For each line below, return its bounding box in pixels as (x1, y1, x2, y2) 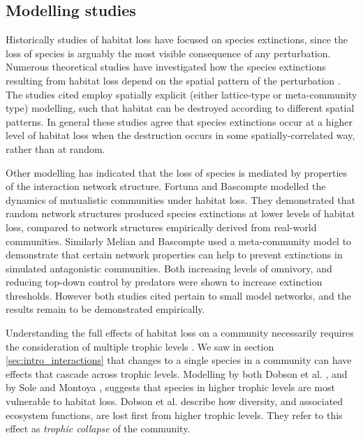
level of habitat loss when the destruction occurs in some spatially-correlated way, (6, 128, 355, 142)
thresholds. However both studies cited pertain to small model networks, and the (6, 288, 351, 302)
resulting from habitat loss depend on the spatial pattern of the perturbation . (6, 73, 341, 87)
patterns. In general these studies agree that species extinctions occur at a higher (6, 114, 353, 129)
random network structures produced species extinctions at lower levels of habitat (6, 206, 355, 221)
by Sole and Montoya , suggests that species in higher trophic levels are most (6, 380, 335, 395)
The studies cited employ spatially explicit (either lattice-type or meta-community (6, 87, 357, 101)
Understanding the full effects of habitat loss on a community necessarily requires (6, 325, 354, 340)
